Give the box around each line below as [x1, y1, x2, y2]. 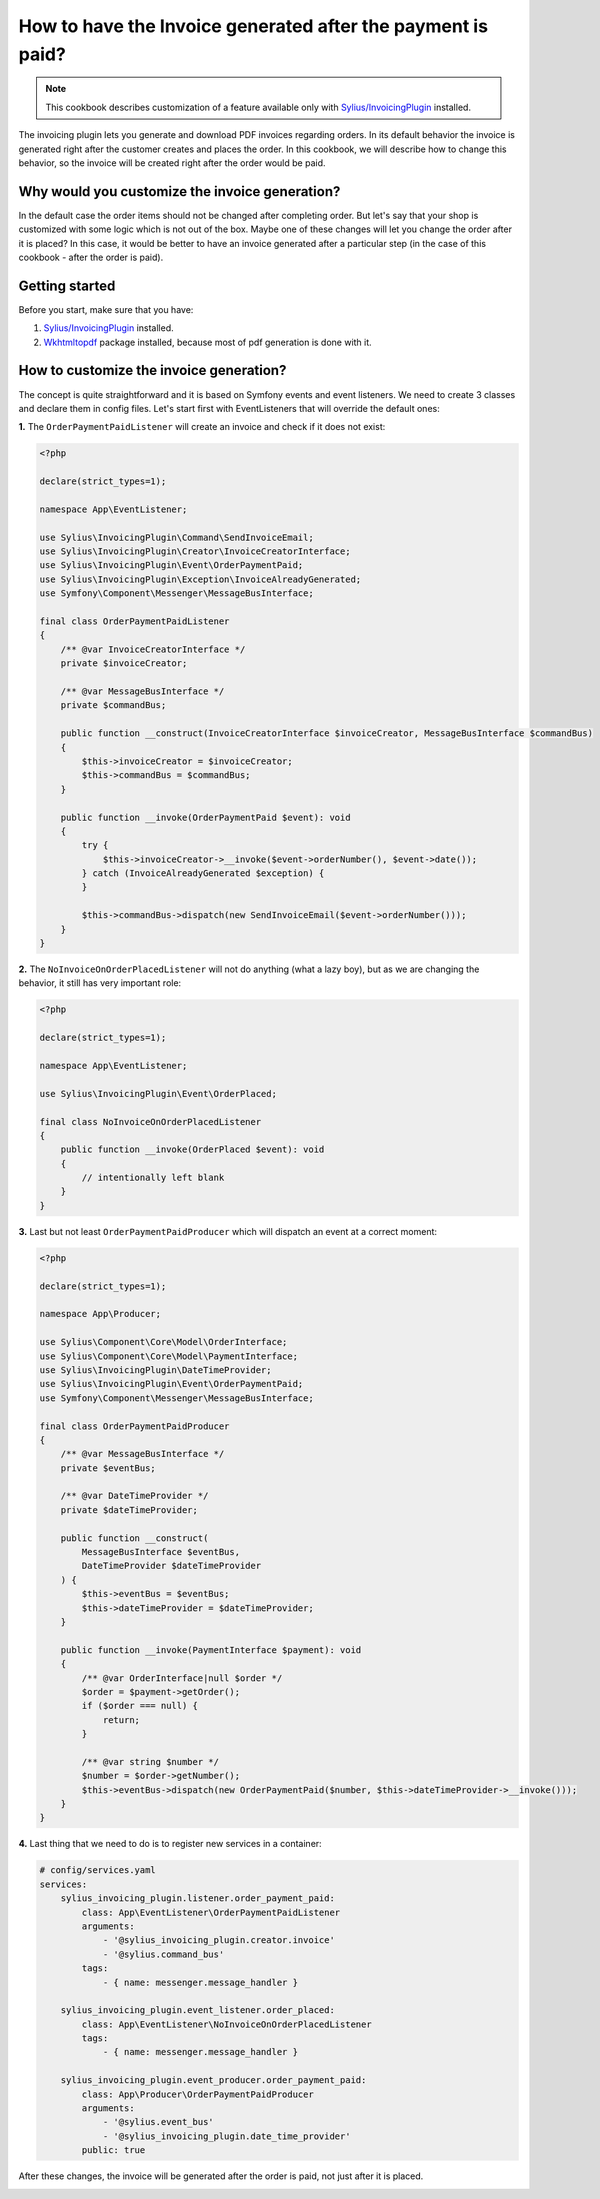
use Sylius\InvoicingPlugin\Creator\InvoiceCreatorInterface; [39, 546, 351, 557]
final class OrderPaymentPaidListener [39, 616, 230, 627]
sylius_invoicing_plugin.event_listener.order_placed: [60, 2005, 335, 2016]
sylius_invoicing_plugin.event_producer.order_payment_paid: [60, 2075, 367, 2086]
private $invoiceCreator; [60, 658, 188, 669]
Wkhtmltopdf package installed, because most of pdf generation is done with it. [43, 336, 372, 348]
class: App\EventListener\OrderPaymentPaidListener [81, 1906, 341, 1918]
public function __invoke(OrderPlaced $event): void [60, 1144, 325, 1155]
